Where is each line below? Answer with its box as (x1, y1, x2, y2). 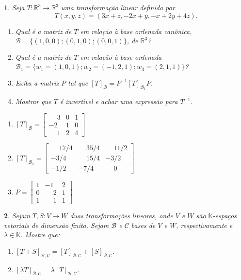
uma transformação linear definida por (61, 2, 175, 12)
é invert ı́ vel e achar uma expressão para (60, 96, 178, 106)
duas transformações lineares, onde (70, 210, 173, 221)
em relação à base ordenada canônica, (80, 26, 192, 36)
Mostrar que (15, 96, 51, 106)
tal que (68, 77, 88, 87)
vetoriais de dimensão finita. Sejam (4, 220, 109, 230)
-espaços (212, 210, 237, 221)
